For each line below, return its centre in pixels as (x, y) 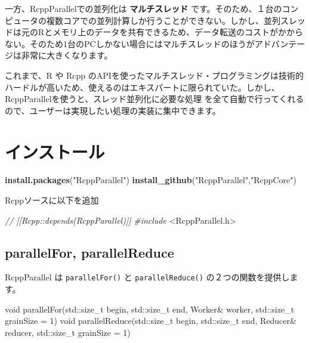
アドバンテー (280, 43)
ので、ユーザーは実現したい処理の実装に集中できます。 (113, 110)
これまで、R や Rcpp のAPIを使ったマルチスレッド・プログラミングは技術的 (154, 75)
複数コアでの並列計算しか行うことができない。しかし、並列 (163, 20)
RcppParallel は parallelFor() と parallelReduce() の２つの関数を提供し (147, 277)
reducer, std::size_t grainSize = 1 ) (68, 332)
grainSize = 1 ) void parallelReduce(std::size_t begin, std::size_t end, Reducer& (151, 321)
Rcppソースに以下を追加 (52, 200)
